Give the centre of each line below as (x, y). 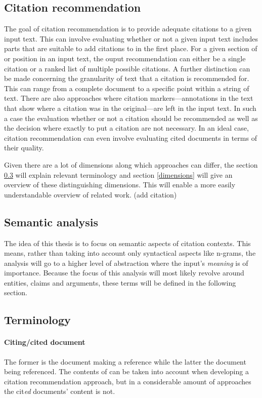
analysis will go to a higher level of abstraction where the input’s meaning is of (126, 263)
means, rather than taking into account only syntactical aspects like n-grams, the (130, 253)
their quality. (24, 148)
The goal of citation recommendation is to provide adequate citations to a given (128, 29)
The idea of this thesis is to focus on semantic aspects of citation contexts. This (127, 243)
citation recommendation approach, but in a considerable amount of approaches (128, 381)
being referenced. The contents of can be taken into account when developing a (126, 371)
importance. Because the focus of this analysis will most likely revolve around (124, 273)
